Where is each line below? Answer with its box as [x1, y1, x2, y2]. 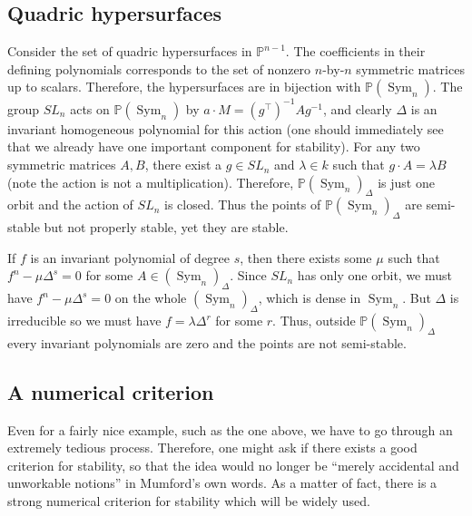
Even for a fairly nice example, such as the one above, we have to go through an [7, 420, 453, 439]
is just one [378, 172, 435, 191]
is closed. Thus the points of [164, 195, 321, 214]
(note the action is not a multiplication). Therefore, [7, 172, 294, 191]
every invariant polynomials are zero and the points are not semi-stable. [7, 333, 407, 352]
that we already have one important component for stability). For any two [7, 137, 420, 156]
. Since [230, 266, 267, 285]
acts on [70, 99, 110, 118]
